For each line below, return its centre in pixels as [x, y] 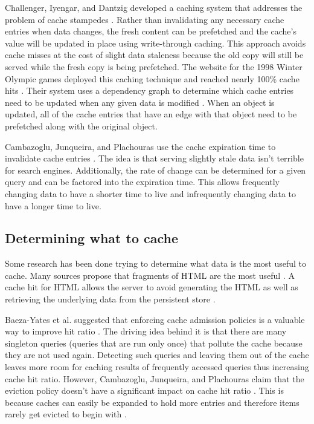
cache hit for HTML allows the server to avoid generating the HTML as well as [152, 287]
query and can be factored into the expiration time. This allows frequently [142, 182]
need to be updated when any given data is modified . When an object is [140, 102]
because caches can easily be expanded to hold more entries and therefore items [152, 402]
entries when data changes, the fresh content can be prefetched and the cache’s [151, 31]
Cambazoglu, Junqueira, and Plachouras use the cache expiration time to [140, 146]
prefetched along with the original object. [81, 126]
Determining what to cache [92, 238]
